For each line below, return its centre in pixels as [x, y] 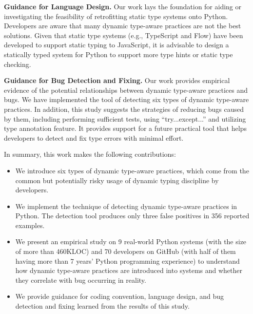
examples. [30, 225]
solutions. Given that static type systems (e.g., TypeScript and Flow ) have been [124, 35]
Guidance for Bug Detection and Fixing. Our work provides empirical [117, 80]
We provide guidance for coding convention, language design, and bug [120, 296]
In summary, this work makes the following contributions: [90, 154]
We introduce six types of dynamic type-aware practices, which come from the [132, 170]
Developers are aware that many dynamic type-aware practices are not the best [123, 26]
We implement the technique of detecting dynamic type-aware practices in [126, 206]
